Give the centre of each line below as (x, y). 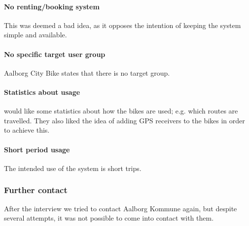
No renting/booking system (52, 6)
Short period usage (37, 149)
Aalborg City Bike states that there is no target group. (87, 72)
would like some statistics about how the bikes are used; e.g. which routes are (121, 111)
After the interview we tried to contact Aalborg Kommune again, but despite (121, 208)
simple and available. (36, 35)
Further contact (36, 190)
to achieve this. (27, 130)
